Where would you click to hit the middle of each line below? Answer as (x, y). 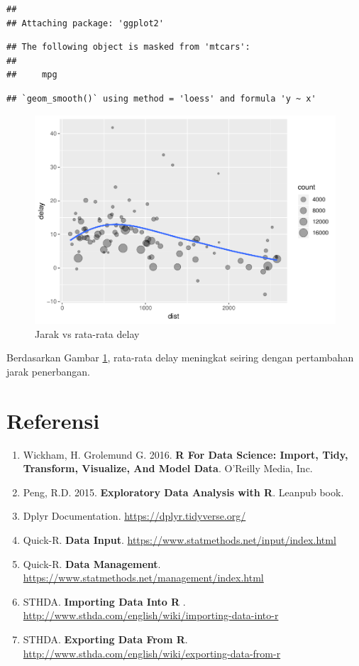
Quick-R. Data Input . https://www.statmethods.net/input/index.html (179, 539)
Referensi (53, 420)
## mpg (32, 75)
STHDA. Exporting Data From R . (105, 639)
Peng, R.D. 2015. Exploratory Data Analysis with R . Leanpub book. (183, 492)
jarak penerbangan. (48, 371)
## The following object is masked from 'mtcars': (128, 47)
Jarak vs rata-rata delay (87, 333)
